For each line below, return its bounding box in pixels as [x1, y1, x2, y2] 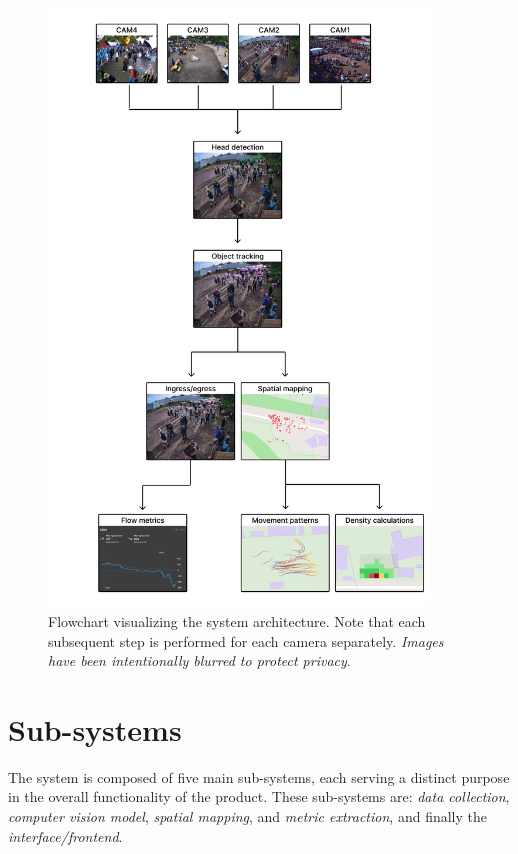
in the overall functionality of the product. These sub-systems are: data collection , [8, 786, 510, 807]
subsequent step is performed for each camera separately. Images [48, 630, 444, 651]
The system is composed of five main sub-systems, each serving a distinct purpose [8, 766, 510, 787]
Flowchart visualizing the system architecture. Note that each [48, 610, 426, 631]
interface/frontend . [8, 825, 123, 846]
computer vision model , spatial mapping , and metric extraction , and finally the [8, 806, 487, 826]
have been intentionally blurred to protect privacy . [48, 650, 351, 671]
